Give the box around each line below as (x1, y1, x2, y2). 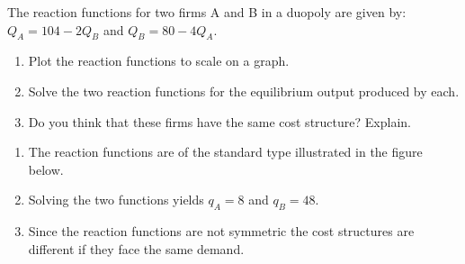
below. (28, 159, 64, 178)
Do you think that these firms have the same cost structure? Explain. (28, 112, 411, 131)
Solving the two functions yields (28, 190, 204, 209)
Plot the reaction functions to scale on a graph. (28, 51, 290, 70)
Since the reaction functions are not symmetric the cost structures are (28, 222, 415, 241)
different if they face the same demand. (28, 239, 245, 258)
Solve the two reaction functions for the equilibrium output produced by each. (28, 81, 460, 100)
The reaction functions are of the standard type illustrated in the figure (28, 142, 423, 161)
